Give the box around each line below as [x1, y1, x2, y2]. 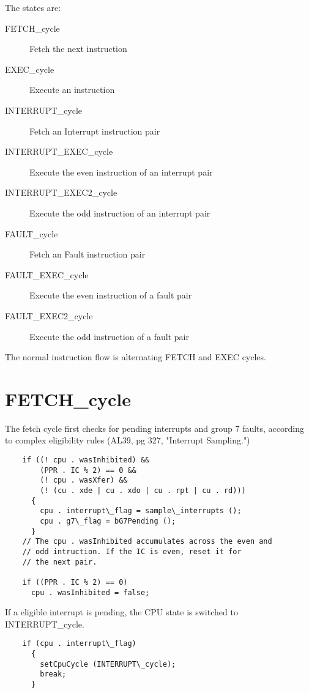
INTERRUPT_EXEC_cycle [5, 145, 113, 158]
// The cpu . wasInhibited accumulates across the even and [22, 537, 272, 546]
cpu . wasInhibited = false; [31, 588, 150, 597]
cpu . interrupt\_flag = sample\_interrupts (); [40, 506, 242, 516]
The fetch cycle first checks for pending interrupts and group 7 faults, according [5, 421, 305, 434]
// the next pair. [22, 557, 97, 566]
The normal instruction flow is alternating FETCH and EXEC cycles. [5, 350, 266, 363]
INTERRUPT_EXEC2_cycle [5, 186, 117, 199]
